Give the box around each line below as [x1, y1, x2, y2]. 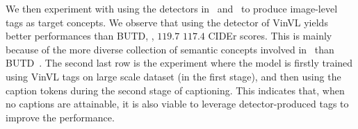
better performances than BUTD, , [6, 28, 154, 43]
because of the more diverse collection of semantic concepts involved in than [6, 42, 334, 56]
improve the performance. [6, 110, 115, 124]
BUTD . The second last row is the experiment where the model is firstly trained [6, 55, 353, 70]
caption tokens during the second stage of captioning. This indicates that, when [6, 83, 345, 97]
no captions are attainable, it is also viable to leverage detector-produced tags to [6, 96, 349, 111]
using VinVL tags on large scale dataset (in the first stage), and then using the [6, 69, 341, 83]
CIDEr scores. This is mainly [208, 28, 332, 43]
